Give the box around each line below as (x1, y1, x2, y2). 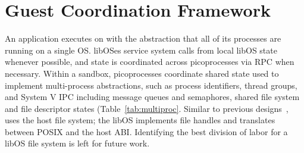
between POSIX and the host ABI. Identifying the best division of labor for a (5, 125, 288, 138)
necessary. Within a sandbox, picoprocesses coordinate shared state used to (5, 67, 279, 79)
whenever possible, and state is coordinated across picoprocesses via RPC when (5, 55, 294, 68)
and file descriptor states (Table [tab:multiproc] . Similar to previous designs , (5, 102, 289, 114)
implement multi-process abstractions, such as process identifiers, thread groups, (5, 79, 297, 91)
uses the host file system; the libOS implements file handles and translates (5, 114, 275, 126)
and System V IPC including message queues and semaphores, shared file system (5, 90, 300, 103)
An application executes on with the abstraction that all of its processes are (5, 32, 281, 45)
